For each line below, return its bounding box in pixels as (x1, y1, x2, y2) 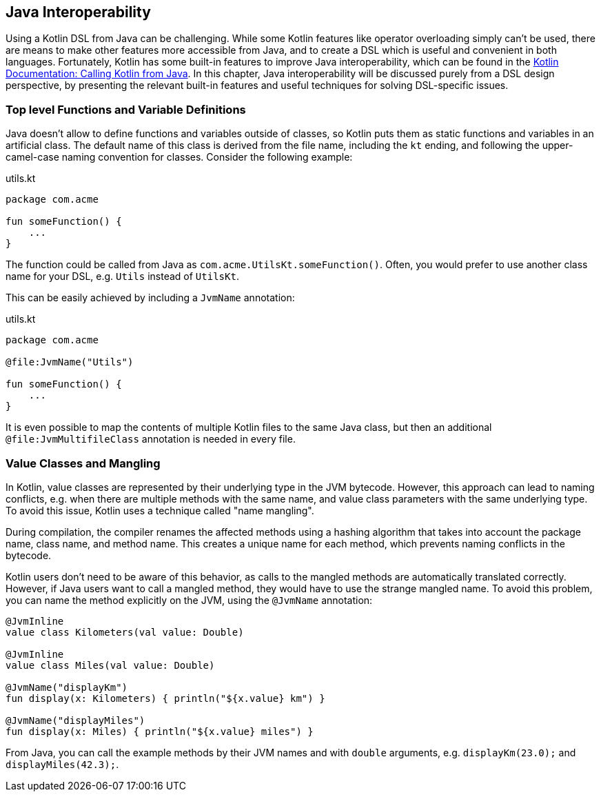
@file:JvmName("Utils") (6, 356, 134, 368)
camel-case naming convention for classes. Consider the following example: (6, 151, 353, 163)
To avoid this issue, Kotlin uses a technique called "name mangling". (6, 504, 314, 516)
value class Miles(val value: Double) (6, 659, 215, 671)
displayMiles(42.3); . (6, 758, 119, 770)
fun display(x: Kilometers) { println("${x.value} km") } (6, 692, 325, 704)
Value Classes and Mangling (6, 456, 161, 470)
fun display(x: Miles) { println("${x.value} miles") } (6, 725, 314, 737)
